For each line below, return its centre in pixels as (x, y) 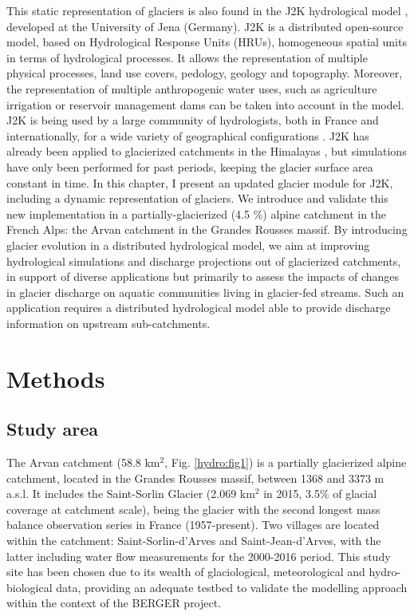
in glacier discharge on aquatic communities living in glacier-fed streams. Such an (205, 292)
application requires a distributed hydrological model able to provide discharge (199, 308)
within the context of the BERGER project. (114, 603)
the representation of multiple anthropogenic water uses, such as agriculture (192, 88)
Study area (52, 429)
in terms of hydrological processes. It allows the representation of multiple (187, 57)
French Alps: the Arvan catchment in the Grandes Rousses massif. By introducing (207, 229)
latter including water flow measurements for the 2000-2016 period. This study (199, 556)
